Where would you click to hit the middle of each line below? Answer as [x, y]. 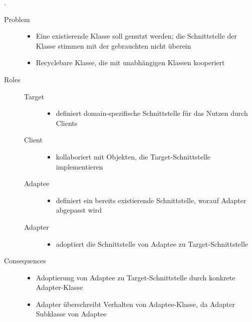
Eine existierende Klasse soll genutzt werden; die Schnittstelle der [137, 36]
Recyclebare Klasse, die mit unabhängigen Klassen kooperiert [130, 62]
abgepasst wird [79, 210]
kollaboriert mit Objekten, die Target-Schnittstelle [133, 156]
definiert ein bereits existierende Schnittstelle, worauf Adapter [151, 200]
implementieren [79, 166]
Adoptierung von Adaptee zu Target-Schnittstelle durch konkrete [136, 277]
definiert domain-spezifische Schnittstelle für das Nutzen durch [152, 113]
